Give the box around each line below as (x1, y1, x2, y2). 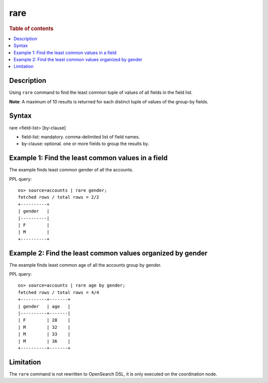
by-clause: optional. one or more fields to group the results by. (21, 141, 149, 147)
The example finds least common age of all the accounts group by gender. (9, 262, 162, 268)
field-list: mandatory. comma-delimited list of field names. (21, 134, 140, 140)
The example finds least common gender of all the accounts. (9, 167, 134, 173)
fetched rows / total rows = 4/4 (18, 290, 99, 295)
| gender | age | (18, 304, 70, 309)
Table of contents (9, 25, 54, 32)
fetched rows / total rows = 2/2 (18, 194, 99, 200)
